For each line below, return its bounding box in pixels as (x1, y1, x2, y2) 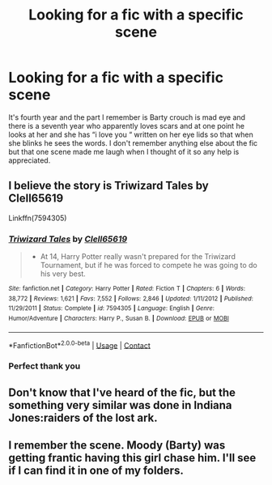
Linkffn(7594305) (8, 213, 67, 223)
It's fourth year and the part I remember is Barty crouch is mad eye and (8, 112, 245, 122)
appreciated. (8, 155, 51, 165)
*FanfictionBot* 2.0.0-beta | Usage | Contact (8, 338, 151, 350)
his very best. (40, 269, 87, 279)
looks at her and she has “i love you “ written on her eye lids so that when (8, 130, 253, 139)
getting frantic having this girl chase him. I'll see (8, 451, 257, 465)
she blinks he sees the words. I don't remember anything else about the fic (8, 138, 258, 147)
